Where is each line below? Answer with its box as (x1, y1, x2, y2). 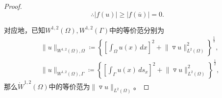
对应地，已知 (4, 24, 45, 35)
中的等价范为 (49, 81, 90, 91)
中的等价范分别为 (109, 24, 165, 35)
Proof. (4, 1, 22, 11)
